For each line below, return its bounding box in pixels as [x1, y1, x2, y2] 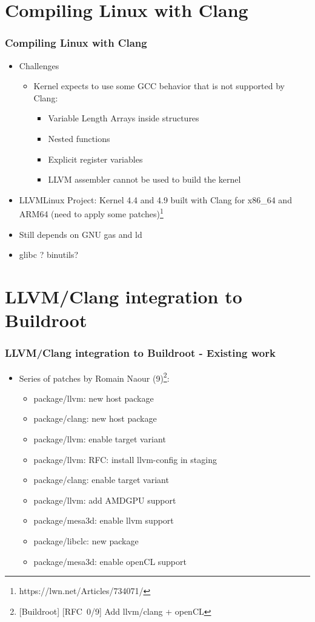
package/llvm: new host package [33, 391, 154, 404]
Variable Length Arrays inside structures [48, 112, 199, 124]
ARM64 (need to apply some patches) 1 [19, 206, 164, 220]
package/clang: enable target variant [33, 473, 169, 486]
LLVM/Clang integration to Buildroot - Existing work [5, 345, 276, 360]
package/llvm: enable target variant [33, 433, 166, 445]
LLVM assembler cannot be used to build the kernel [48, 173, 241, 186]
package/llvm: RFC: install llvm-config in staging [33, 453, 217, 465]
